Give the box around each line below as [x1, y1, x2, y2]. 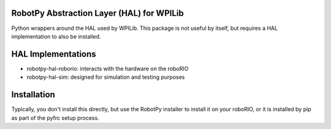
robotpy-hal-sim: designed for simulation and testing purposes [26, 73, 185, 81]
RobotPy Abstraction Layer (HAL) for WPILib [11, 8, 184, 18]
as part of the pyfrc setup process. [11, 114, 99, 122]
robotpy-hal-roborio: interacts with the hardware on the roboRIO [26, 65, 189, 72]
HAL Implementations [11, 49, 96, 59]
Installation [11, 89, 55, 100]
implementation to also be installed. [11, 32, 101, 40]
